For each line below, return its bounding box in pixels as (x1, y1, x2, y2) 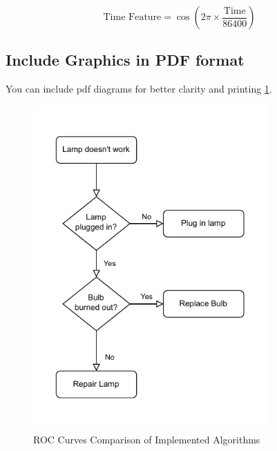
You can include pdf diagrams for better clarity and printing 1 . (6, 81, 272, 96)
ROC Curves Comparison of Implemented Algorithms (33, 432, 260, 446)
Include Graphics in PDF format (6, 49, 245, 70)
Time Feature (103, 12, 162, 22)
